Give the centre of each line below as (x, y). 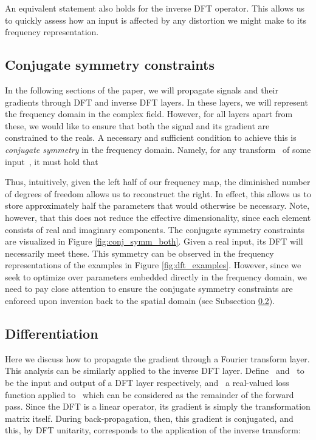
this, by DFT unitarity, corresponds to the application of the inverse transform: (153, 430)
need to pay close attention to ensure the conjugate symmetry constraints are (149, 289)
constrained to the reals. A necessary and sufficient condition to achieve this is (151, 137)
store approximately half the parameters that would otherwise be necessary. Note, (157, 205)
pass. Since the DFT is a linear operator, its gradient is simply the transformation (158, 406)
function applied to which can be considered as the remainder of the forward (149, 394)
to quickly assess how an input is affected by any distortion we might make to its (156, 20)
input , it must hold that (52, 161)
